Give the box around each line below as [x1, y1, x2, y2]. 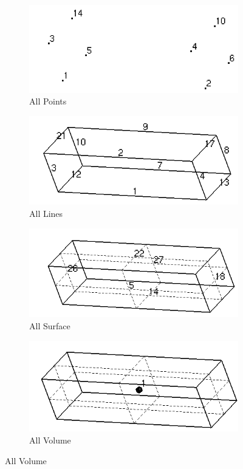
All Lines [29, 207, 63, 219]
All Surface [29, 320, 70, 332]
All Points [29, 95, 67, 108]
